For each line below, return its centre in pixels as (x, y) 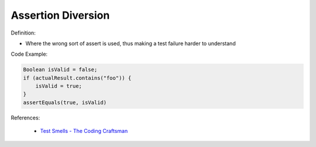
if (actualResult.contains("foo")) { (77, 78)
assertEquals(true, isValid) (65, 102)
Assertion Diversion (60, 15)
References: (25, 118)
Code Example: (29, 54)
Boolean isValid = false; (60, 70)
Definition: (23, 33)
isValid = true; (59, 86)
